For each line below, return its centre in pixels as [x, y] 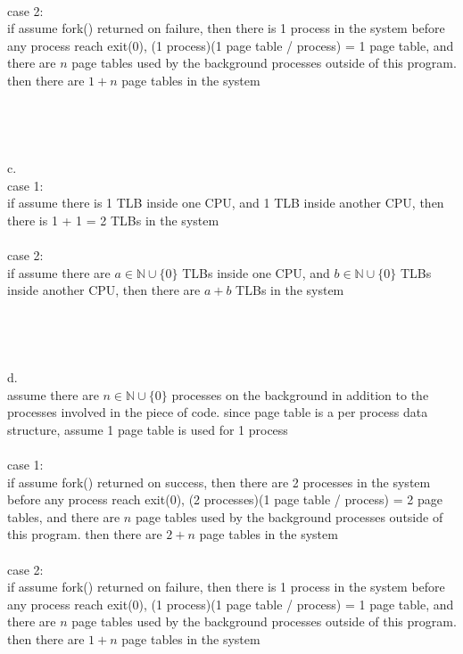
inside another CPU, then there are [104, 290]
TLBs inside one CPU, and [256, 272]
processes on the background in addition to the [300, 394]
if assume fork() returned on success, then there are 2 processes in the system [219, 482]
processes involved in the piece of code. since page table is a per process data [218, 412]
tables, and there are [64, 516]
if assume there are [59, 272]
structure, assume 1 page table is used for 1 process [148, 429]
